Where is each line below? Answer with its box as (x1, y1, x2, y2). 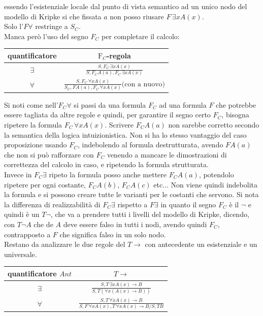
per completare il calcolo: (102, 30, 180, 41)
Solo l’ (4, 21, 24, 31)
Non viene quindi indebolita (171, 179, 257, 189)
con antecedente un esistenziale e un (145, 239, 257, 249)
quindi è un (4, 209, 40, 219)
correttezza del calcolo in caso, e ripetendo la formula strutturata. (4, 159, 209, 170)
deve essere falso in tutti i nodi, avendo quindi (63, 218, 207, 229)
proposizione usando (4, 139, 67, 150)
